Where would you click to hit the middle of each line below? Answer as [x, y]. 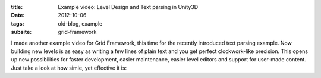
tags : [18, 23]
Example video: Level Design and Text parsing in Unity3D [128, 7]
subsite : [21, 32]
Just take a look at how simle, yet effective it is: [69, 68]
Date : [18, 15]
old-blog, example [80, 23]
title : [17, 7]
